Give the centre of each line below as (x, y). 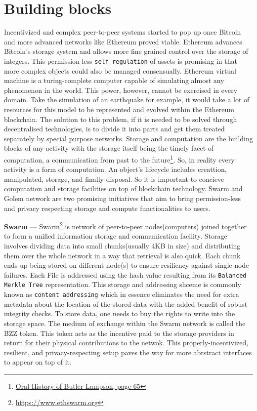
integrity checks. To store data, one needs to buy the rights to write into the (120, 313)
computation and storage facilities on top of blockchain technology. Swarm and (123, 188)
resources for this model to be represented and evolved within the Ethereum (119, 109)
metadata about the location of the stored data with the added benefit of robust (126, 304)
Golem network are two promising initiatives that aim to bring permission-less (123, 198)
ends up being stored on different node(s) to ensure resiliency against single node (127, 265)
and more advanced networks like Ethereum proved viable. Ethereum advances (123, 41)
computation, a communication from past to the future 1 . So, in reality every (119, 159)
